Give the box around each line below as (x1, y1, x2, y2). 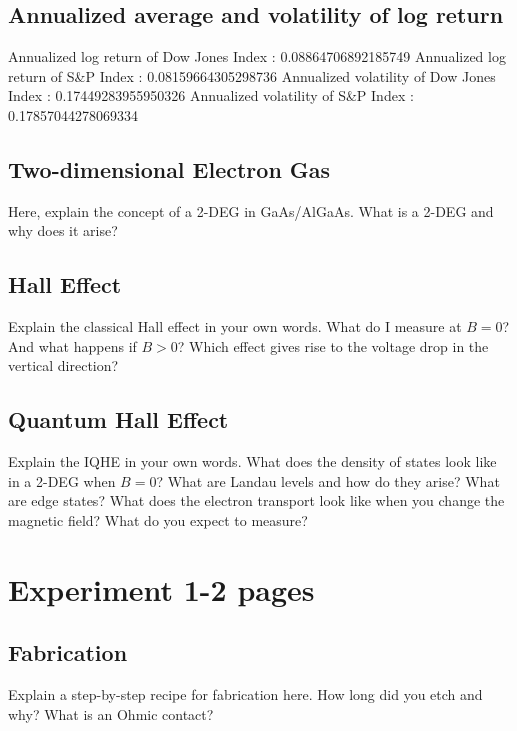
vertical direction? (8, 355, 119, 376)
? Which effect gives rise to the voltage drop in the (177, 335, 489, 356)
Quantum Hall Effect (8, 404, 229, 435)
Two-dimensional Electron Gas (8, 153, 331, 184)
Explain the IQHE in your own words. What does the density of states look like (8, 451, 497, 472)
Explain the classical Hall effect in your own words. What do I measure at (8, 316, 462, 337)
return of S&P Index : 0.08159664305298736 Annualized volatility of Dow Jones (8, 65, 496, 86)
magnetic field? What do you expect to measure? (8, 509, 308, 530)
